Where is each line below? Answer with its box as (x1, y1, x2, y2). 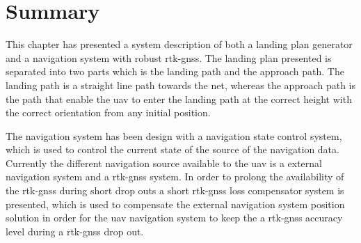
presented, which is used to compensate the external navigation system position (6, 196, 345, 211)
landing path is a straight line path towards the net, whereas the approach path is (6, 77, 356, 92)
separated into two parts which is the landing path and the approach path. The (6, 64, 344, 79)
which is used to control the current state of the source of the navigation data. (6, 142, 339, 157)
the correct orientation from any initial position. (6, 105, 211, 120)
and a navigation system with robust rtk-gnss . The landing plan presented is (6, 50, 332, 65)
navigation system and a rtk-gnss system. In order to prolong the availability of (6, 169, 344, 184)
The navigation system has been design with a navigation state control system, (6, 128, 342, 143)
